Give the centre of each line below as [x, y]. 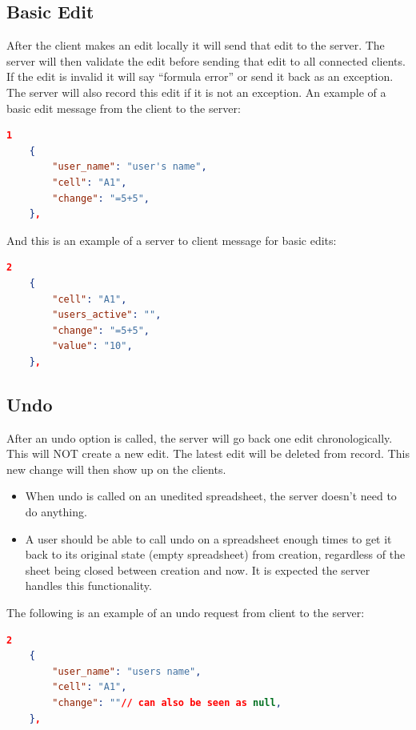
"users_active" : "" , [107, 315]
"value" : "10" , [92, 346]
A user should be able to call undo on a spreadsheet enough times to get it [208, 538]
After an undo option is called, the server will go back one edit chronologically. [200, 437]
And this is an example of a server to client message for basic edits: [172, 240]
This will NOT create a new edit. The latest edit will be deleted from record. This [208, 453]
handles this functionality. [88, 586]
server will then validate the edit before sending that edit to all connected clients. [206, 60]
